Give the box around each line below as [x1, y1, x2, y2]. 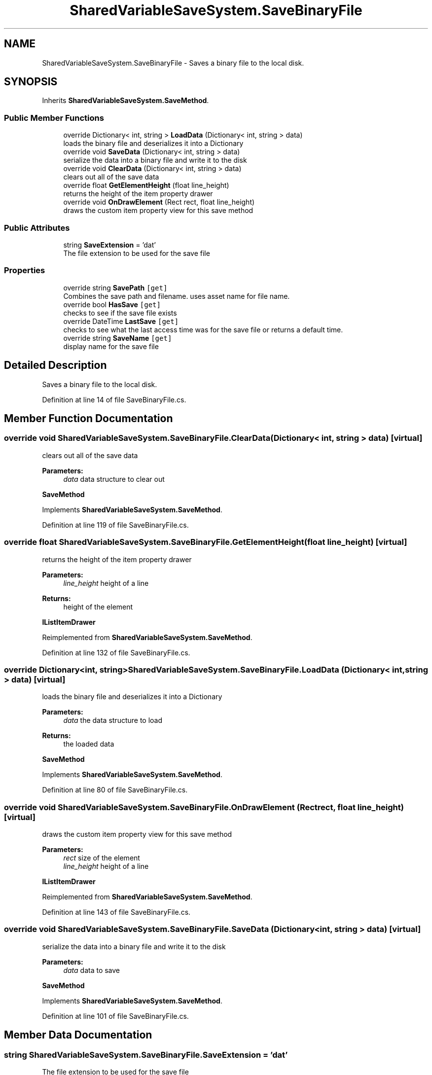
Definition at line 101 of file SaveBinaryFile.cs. [42, 1011, 189, 1020]
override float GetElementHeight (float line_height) [63, 181, 229, 190]
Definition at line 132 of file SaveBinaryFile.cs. [42, 648, 190, 657]
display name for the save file [63, 342, 159, 351]
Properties [4, 265, 45, 276]
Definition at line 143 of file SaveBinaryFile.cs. [42, 908, 191, 916]
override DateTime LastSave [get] [63, 317, 179, 325]
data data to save [63, 966, 120, 974]
